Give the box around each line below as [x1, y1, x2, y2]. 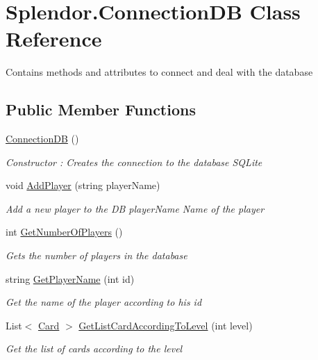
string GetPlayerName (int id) [6, 271, 135, 286]
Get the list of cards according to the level [6, 341, 183, 356]
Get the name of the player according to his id [6, 295, 202, 309]
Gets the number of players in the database [6, 248, 187, 263]
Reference [6, 24, 102, 53]
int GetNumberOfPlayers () [6, 224, 123, 239]
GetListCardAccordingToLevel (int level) [78, 318, 253, 332]
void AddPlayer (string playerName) [6, 178, 160, 193]
